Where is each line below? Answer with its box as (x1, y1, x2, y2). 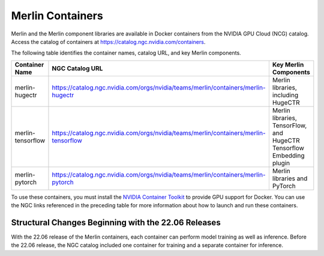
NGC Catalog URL (52, 64, 103, 72)
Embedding (272, 151, 305, 159)
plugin (272, 159, 290, 167)
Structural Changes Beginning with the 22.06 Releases (11, 217, 221, 228)
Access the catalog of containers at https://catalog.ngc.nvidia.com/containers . (11, 38, 206, 45)
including (272, 91, 299, 99)
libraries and (272, 174, 308, 183)
